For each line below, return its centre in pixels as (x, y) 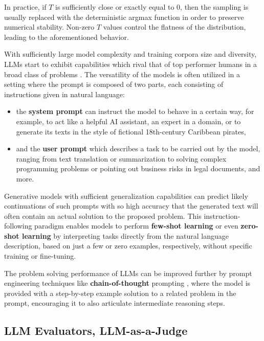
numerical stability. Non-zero (49, 27)
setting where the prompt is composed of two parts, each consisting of (114, 84)
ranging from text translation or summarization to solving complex (121, 158)
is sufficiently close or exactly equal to (115, 7)
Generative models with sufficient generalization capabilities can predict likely (126, 196)
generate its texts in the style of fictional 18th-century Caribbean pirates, (131, 131)
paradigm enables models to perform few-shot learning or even (136, 226)
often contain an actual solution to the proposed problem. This (103, 215)
